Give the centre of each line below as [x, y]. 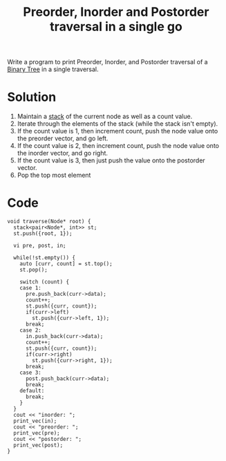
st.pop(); [34, 270]
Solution [32, 97]
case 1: [30, 288]
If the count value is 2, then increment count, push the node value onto [118, 146]
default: [32, 391]
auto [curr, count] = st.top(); [66, 264]
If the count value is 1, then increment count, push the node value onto [117, 131]
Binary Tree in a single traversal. [53, 69]
